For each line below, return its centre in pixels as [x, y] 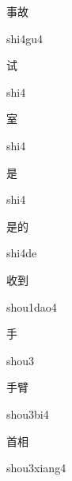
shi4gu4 [25, 38]
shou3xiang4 [36, 468]
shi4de [22, 253]
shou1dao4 [32, 306]
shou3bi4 [28, 413]
